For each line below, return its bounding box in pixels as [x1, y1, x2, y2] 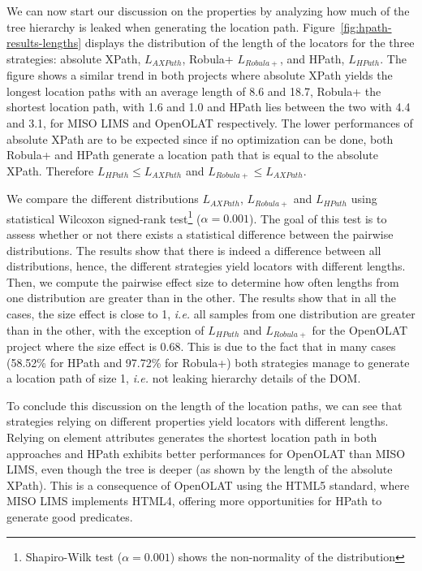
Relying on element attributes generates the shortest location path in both [6, 428, 377, 445]
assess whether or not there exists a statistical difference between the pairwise [6, 225, 394, 242]
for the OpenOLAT [312, 321, 408, 338]
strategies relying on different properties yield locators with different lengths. [6, 413, 389, 430]
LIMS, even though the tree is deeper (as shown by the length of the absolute [6, 461, 393, 478]
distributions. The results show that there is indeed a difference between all [6, 241, 381, 258]
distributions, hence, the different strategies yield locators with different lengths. [6, 257, 406, 275]
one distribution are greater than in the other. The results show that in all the [6, 289, 397, 306]
